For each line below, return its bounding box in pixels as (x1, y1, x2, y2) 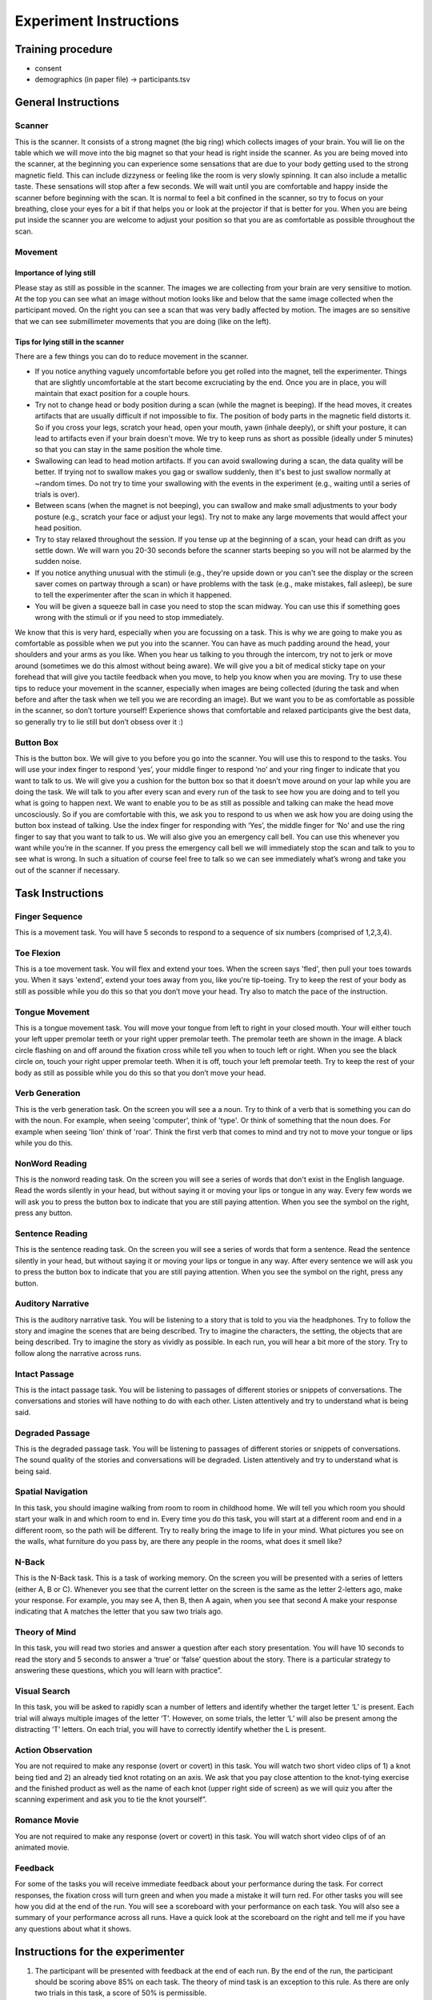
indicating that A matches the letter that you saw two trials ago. (14, 1606, 223, 1616)
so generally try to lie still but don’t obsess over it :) (14, 717, 184, 726)
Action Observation (14, 1744, 93, 1755)
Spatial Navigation (14, 1486, 88, 1498)
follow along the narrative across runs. (14, 1348, 142, 1358)
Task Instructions (14, 886, 104, 900)
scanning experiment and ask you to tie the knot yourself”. (14, 1794, 207, 1804)
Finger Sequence (14, 910, 83, 922)
